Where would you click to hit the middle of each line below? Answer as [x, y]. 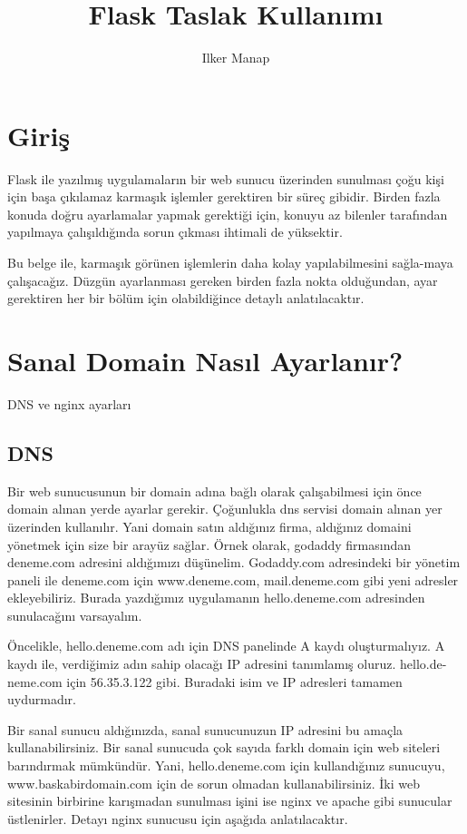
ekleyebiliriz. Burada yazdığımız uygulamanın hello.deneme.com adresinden [216, 598]
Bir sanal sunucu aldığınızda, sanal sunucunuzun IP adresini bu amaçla [205, 729]
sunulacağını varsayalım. [75, 615]
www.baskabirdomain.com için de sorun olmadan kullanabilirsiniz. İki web [214, 783]
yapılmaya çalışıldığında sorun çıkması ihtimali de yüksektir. [175, 232]
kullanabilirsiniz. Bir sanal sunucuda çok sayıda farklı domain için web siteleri [224, 747]
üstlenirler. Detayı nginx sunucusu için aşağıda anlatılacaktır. [178, 818]
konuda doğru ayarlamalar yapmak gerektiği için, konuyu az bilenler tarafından [228, 214]
